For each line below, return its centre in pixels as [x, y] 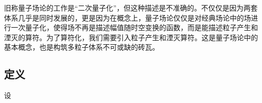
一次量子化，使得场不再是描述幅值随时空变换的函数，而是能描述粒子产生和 [134, 27]
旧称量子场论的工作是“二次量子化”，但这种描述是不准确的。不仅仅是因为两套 [131, 8]
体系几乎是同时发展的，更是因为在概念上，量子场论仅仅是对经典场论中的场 [127, 17]
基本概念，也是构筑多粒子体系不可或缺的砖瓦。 [82, 47]
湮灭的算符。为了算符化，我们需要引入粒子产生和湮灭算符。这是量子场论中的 [131, 37]
